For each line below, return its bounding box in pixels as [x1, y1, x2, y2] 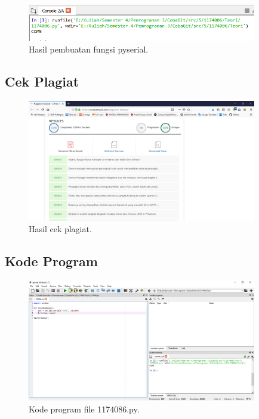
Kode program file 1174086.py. [29, 402, 140, 415]
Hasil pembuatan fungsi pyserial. [29, 43, 149, 56]
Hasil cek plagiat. [29, 223, 92, 235]
